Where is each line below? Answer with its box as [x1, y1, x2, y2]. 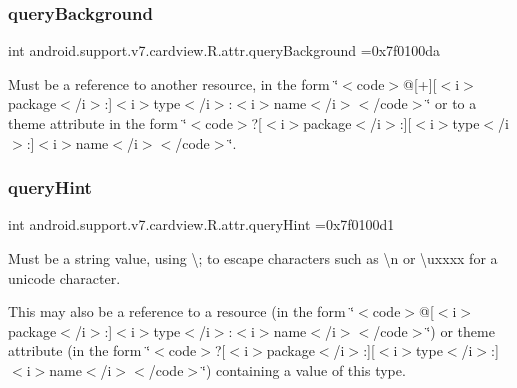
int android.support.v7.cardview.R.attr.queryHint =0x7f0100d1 [8, 214, 395, 235]
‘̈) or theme [426, 320, 495, 341]
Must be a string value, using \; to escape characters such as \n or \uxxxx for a [8, 248, 498, 268]
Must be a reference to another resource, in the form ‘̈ [8, 73, 339, 94]
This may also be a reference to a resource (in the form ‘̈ [8, 301, 355, 322]
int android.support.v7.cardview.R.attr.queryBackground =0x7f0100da [8, 40, 441, 61]
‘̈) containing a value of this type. [202, 359, 406, 380]
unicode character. [8, 267, 121, 288]
